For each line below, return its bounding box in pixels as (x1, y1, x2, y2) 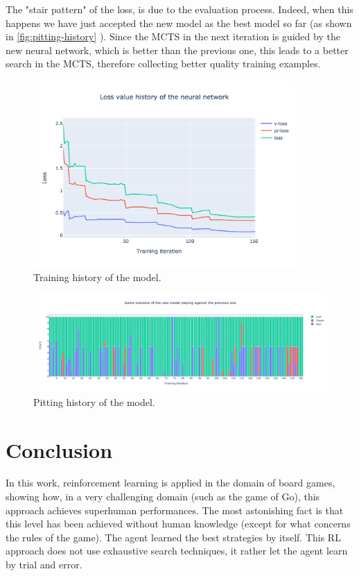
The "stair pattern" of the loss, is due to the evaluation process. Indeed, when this (6, 2, 353, 16)
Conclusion (6, 435, 113, 464)
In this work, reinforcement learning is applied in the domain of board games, (6, 475, 335, 490)
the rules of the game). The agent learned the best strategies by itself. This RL (6, 530, 341, 544)
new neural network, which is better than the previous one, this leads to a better (6, 42, 349, 57)
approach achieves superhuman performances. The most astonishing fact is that (6, 502, 344, 517)
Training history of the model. (33, 270, 161, 285)
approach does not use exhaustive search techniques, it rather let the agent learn (6, 543, 348, 558)
